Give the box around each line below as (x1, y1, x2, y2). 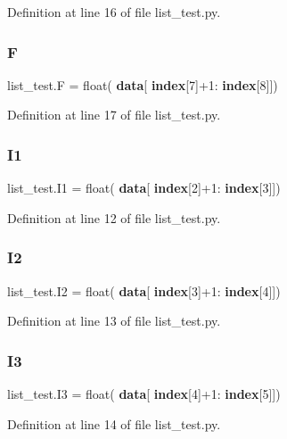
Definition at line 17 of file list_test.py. (7, 105, 221, 124)
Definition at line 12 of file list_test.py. (7, 208, 221, 227)
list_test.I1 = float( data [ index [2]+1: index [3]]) (7, 178, 281, 197)
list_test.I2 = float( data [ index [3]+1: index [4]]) (7, 281, 281, 300)
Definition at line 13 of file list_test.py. (7, 311, 221, 330)
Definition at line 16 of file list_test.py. (7, 3, 221, 21)
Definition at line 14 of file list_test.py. (7, 414, 221, 433)
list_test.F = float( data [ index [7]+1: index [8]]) (7, 75, 278, 94)
